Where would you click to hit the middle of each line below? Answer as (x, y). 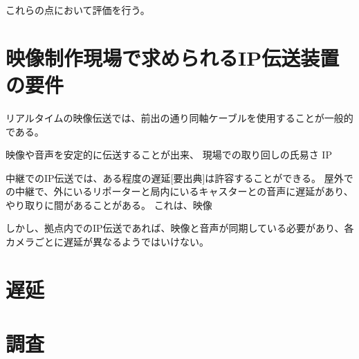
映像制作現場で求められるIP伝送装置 (173, 57)
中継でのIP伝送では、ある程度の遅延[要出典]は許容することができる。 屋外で (179, 177)
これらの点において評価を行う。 (78, 10)
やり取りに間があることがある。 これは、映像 (109, 204)
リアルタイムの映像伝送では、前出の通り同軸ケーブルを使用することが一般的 (179, 117)
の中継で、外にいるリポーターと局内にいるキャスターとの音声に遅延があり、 (179, 191)
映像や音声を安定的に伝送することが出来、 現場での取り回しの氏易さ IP (169, 155)
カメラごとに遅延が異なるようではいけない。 (107, 242)
